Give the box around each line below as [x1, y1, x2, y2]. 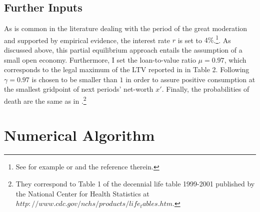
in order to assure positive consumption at [125, 74, 255, 84]
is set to [177, 35, 202, 45]
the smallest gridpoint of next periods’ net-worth [4, 84, 153, 94]
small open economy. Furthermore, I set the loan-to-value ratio [4, 54, 196, 65]
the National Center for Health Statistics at [15, 188, 149, 198]
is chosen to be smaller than [31, 74, 117, 84]
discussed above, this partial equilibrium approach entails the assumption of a [4, 45, 242, 55]
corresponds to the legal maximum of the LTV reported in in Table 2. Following [4, 64, 249, 75]
